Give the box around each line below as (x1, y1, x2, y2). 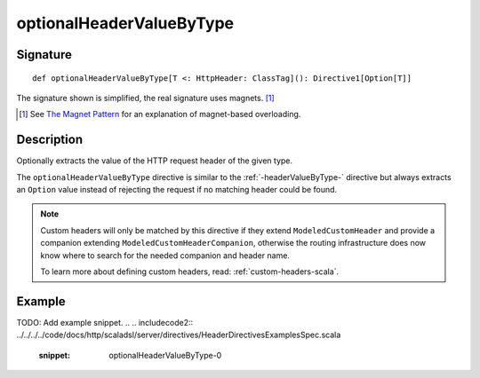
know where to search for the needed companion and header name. (40, 249, 291, 261)
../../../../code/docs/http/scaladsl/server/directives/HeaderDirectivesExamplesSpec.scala (16, 329, 341, 341)
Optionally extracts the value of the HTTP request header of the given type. (16, 155, 293, 166)
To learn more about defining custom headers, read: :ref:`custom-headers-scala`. (40, 266, 340, 277)
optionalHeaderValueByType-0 (108, 350, 222, 360)
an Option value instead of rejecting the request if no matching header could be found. (16, 185, 338, 195)
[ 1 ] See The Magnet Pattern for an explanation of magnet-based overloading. (19, 109, 301, 120)
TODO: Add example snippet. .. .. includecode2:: (16, 317, 194, 327)
